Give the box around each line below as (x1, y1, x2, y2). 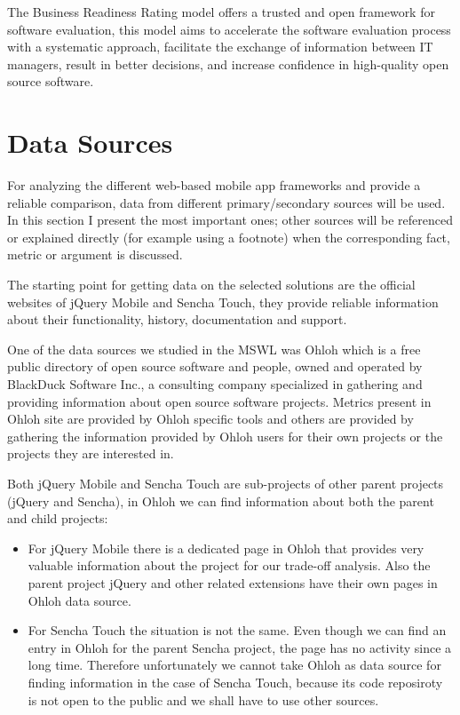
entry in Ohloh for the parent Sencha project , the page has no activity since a (28, 638, 452, 656)
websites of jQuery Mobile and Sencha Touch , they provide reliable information (7, 292, 439, 311)
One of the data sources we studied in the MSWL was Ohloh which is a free (7, 339, 421, 358)
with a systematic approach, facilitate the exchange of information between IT (7, 37, 433, 56)
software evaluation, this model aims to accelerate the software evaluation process (7, 20, 451, 38)
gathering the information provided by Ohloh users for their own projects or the (7, 426, 443, 445)
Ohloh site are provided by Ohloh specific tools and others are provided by (7, 409, 414, 428)
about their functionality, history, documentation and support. (7, 310, 347, 329)
